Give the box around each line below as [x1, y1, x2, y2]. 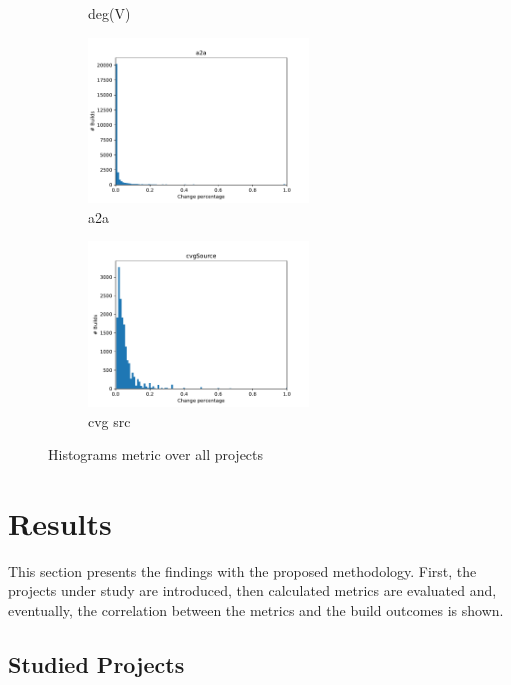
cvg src [88, 410, 131, 431]
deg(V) [88, 3, 131, 23]
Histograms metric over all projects [48, 444, 264, 465]
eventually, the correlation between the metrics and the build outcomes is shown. [8, 600, 504, 621]
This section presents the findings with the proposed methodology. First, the [8, 560, 477, 581]
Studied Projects [8, 649, 185, 680]
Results [8, 502, 112, 543]
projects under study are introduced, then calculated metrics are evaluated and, [8, 580, 497, 601]
